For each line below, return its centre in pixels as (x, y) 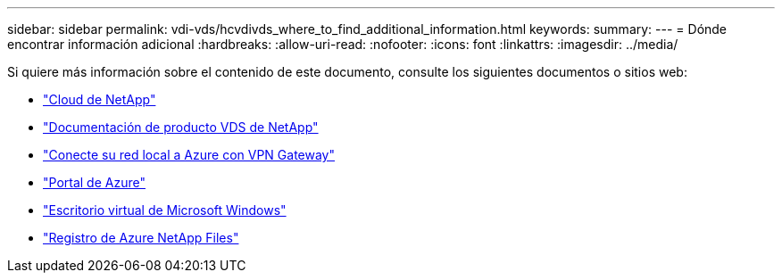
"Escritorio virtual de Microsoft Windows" (165, 210)
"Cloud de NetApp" (100, 99)
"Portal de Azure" (94, 182)
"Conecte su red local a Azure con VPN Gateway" (189, 155)
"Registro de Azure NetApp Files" (141, 238)
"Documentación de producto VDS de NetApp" (181, 127)
